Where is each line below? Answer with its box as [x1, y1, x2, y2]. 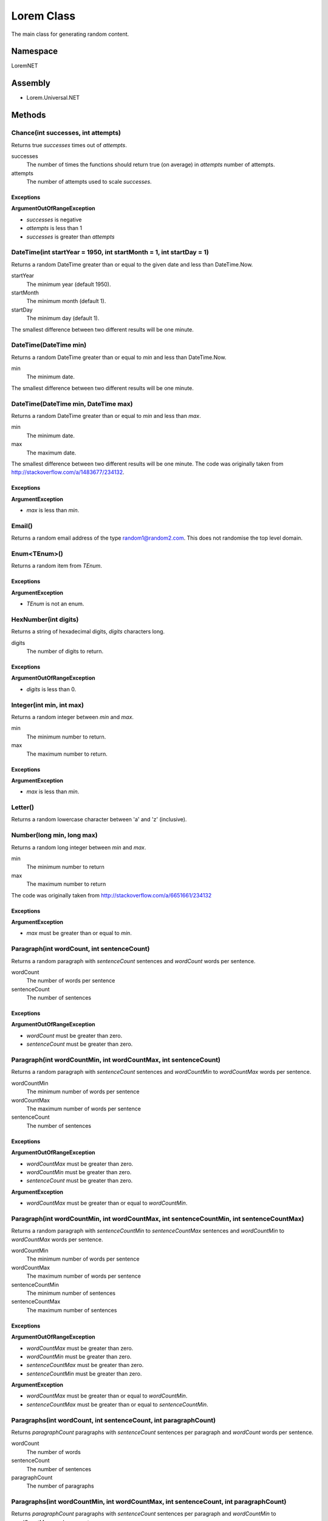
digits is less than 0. [26, 685, 77, 693]
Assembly [11, 78, 51, 88]
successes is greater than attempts [26, 233, 115, 240]
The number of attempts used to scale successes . [26, 178, 152, 186]
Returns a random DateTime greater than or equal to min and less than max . [11, 412, 201, 419]
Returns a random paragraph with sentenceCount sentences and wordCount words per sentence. [11, 957, 256, 964]
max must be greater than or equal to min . [26, 930, 132, 937]
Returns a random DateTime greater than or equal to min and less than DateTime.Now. [11, 353, 227, 361]
